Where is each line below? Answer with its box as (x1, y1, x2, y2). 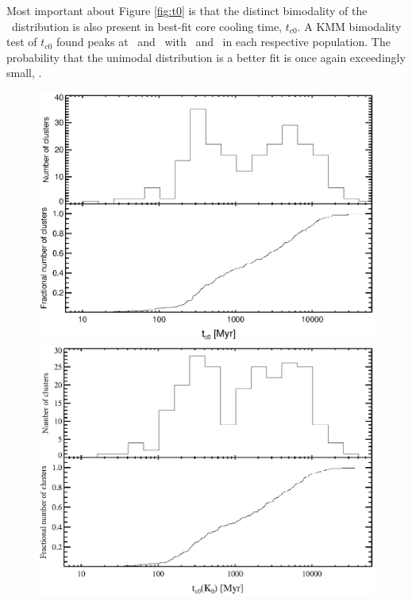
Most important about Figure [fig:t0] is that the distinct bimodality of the (6, 2, 368, 18)
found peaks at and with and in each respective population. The (56, 33, 391, 50)
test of (6, 33, 37, 50)
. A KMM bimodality (297, 17, 402, 34)
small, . (6, 64, 42, 81)
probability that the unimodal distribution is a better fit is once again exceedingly (6, 48, 406, 65)
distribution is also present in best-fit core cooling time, (11, 17, 283, 34)
